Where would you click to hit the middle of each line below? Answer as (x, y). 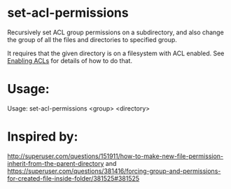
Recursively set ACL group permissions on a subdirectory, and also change (115, 32)
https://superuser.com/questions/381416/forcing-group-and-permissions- (114, 171)
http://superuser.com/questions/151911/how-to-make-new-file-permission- (115, 156)
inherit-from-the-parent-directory (56, 163)
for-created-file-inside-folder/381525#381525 (73, 178)
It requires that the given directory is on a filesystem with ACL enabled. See (116, 53)
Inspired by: (43, 137)
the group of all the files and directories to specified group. (92, 39)
